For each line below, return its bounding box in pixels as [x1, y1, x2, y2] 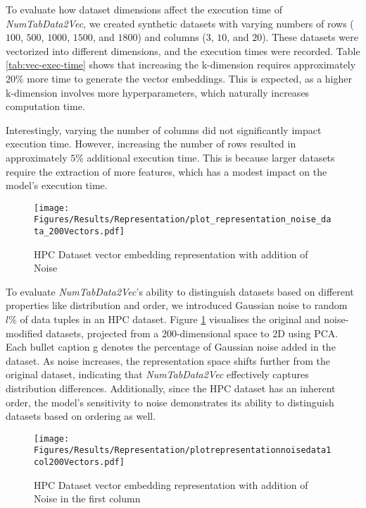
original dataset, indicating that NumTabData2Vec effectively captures [6, 367, 309, 382]
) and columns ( [137, 30, 206, 44]
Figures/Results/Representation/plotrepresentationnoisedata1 [34, 445, 332, 456]
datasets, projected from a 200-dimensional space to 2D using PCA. [46, 325, 339, 340]
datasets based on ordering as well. [6, 409, 156, 423]
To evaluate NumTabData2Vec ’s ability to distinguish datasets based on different [6, 284, 354, 298]
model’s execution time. [6, 178, 108, 193]
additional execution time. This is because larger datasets [87, 150, 335, 164]
